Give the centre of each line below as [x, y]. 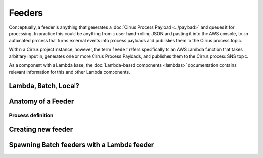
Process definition [31, 115]
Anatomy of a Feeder [41, 101]
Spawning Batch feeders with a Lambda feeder [82, 145]
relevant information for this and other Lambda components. [69, 72]
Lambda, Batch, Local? [44, 86]
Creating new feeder [41, 130]
